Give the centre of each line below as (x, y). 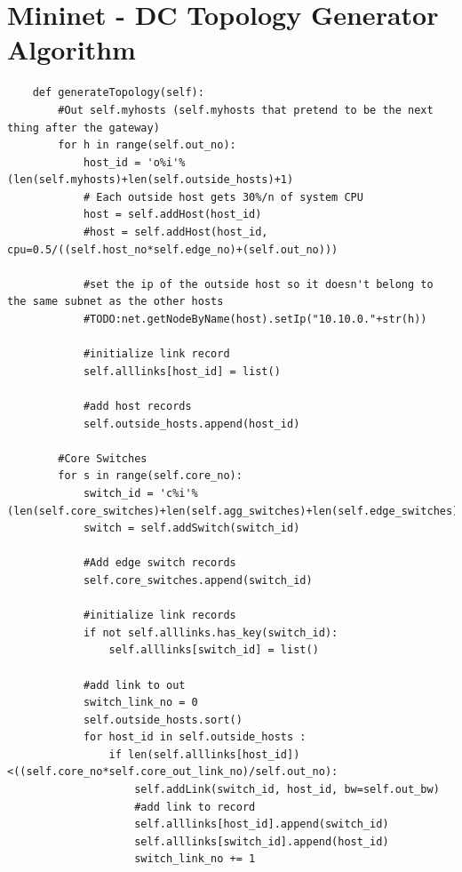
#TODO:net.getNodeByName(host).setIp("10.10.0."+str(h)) (255, 320)
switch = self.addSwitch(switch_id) (191, 528)
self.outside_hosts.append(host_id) (191, 424)
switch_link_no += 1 (195, 859)
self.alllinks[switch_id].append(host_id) (262, 841)
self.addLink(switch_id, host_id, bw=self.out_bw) (287, 790)
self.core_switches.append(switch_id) (198, 580)
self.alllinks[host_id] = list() (182, 371)
